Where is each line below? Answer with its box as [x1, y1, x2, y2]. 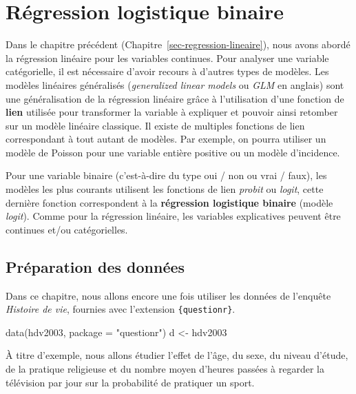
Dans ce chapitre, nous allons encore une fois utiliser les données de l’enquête [6, 288, 331, 302]
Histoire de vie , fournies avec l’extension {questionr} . [6, 302, 235, 316]
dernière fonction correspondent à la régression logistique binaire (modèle [6, 195, 333, 209]
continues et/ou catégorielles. [6, 222, 128, 236]
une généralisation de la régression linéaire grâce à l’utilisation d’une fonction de [6, 91, 344, 105]
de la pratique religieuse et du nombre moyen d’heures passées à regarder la [6, 362, 325, 376]
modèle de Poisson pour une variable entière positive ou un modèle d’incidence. [6, 145, 340, 159]
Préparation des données [6, 256, 185, 277]
